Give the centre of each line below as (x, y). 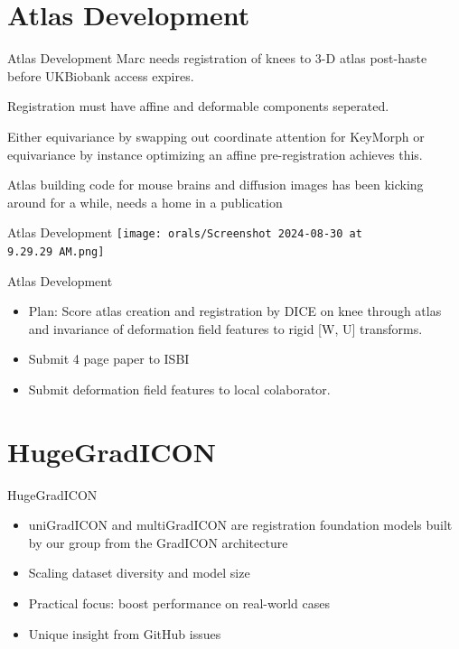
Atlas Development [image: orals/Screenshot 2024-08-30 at (185, 232)
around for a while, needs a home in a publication (145, 202)
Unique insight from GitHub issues (125, 633)
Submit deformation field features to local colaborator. (179, 389)
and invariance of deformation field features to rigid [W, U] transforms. (225, 328)
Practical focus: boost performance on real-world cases (179, 603)
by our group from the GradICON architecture (158, 542)
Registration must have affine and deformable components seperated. (198, 106)
